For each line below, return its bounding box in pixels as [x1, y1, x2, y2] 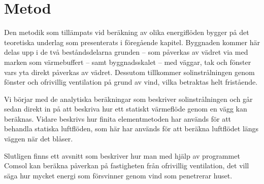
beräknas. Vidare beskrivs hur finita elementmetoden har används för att [4, 113, 232, 124]
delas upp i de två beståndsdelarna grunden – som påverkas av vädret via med [4, 47, 248, 57]
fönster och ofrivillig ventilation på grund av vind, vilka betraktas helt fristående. [4, 77, 258, 87]
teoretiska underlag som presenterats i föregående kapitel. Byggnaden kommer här [4, 36, 260, 47]
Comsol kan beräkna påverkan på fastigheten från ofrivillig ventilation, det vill [4, 160, 249, 171]
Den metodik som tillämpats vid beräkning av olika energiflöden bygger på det [4, 27, 249, 38]
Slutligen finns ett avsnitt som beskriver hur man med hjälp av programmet [4, 150, 240, 161]
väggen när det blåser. [4, 133, 73, 144]
